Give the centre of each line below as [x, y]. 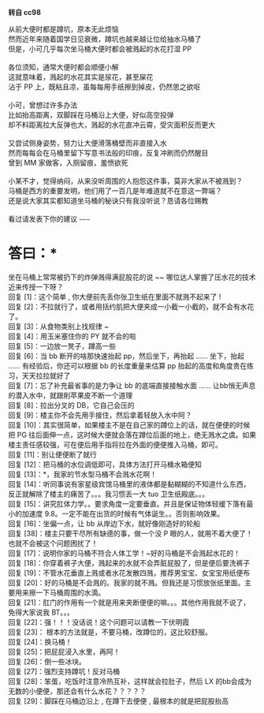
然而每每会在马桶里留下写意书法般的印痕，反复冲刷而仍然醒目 [108, 153]
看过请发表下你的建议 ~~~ [49, 219]
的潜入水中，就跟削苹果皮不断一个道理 [70, 395]
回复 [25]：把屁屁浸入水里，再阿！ [64, 651]
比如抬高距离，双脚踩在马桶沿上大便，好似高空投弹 [91, 115]
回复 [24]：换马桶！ [40, 641]
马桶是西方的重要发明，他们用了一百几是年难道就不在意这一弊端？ [115, 191]
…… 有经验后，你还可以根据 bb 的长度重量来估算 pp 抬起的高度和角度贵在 [128, 365]
